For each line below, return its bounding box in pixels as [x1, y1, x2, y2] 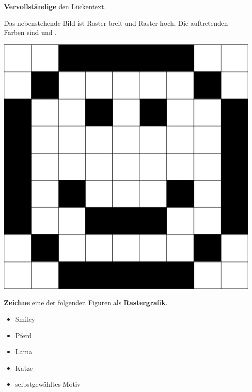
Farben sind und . [4, 27, 57, 37]
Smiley [15, 313, 35, 324]
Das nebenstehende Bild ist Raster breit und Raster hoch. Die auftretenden [4, 17, 228, 28]
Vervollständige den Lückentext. [4, 1, 106, 11]
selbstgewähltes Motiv [15, 379, 81, 389]
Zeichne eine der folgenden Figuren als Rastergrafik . [4, 297, 168, 308]
